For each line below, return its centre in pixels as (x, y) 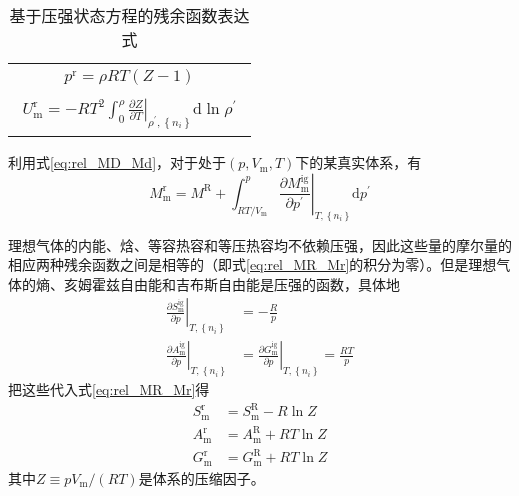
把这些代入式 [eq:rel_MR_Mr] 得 (109, 389)
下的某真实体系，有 (358, 162)
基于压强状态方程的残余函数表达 (129, 15)
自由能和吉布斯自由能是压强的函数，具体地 (259, 283)
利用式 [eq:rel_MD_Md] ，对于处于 (117, 162)
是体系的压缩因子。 (201, 477)
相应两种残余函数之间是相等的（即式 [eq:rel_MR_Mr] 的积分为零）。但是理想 (252, 264)
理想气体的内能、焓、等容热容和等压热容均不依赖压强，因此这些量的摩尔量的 (260, 244)
